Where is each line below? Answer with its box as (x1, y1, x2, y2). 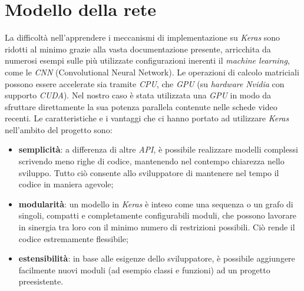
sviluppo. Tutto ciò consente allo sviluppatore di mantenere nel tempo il (18, 166, 279, 178)
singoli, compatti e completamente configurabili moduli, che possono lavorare (18, 209, 297, 221)
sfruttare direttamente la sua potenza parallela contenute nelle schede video (5, 100, 277, 113)
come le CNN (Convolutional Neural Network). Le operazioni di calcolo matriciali (5, 65, 299, 78)
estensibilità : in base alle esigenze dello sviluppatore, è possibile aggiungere (18, 252, 295, 264)
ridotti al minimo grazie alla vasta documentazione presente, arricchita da (5, 42, 271, 55)
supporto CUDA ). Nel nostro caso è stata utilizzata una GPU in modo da (5, 89, 272, 101)
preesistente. (18, 275, 64, 287)
